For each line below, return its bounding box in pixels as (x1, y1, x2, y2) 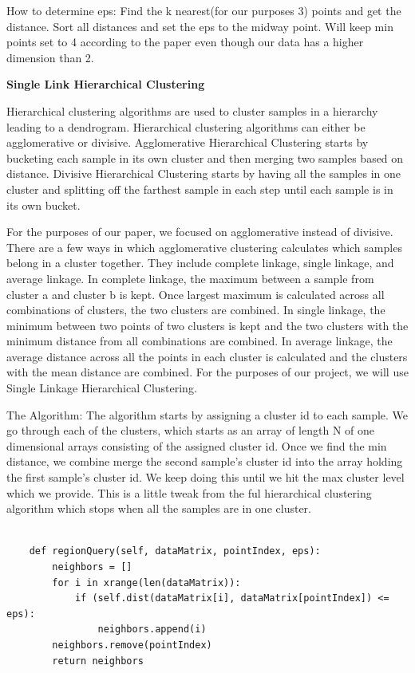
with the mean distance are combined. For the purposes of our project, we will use (6, 364, 409, 380)
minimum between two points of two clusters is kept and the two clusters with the (6, 317, 409, 333)
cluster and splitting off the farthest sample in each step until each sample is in (6, 180, 393, 197)
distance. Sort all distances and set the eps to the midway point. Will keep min (6, 18, 393, 34)
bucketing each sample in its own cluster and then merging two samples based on (6, 149, 404, 166)
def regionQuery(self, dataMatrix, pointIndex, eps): (29, 545, 321, 557)
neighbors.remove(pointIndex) (52, 639, 212, 651)
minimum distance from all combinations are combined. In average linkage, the (6, 333, 393, 349)
